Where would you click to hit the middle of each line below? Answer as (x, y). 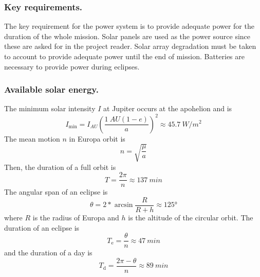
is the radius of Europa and (76, 217)
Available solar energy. (51, 89)
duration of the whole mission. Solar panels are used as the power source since (127, 36)
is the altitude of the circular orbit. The (191, 217)
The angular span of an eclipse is (56, 192)
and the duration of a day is (48, 253)
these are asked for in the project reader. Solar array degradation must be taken (130, 46)
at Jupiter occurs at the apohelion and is (168, 108)
